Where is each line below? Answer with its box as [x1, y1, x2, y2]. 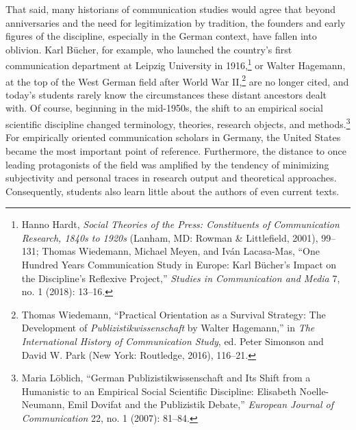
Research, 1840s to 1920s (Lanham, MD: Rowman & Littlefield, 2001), [21, 230, 318, 244]
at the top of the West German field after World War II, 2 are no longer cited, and [5, 72, 349, 88]
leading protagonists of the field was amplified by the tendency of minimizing [5, 157, 329, 171]
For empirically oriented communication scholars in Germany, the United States [5, 130, 341, 144]
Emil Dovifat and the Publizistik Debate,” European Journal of [68, 397, 334, 412]
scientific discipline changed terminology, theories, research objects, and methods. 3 [5, 115, 351, 131]
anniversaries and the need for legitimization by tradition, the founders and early [5, 15, 346, 29]
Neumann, [21, 397, 65, 412]
